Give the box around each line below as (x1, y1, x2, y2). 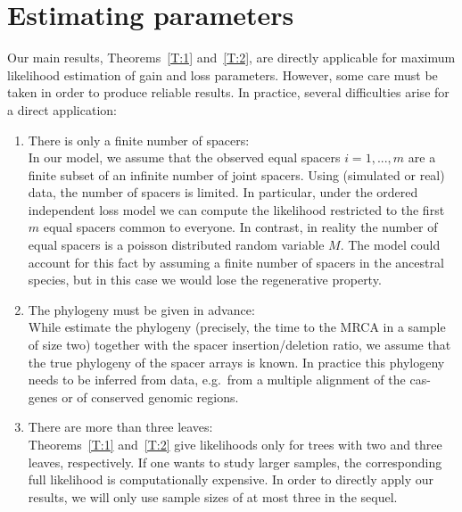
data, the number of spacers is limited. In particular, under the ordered (28, 183, 418, 202)
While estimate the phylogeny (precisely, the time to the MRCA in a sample (28, 318, 446, 336)
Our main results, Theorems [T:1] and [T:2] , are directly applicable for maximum (7, 48, 456, 67)
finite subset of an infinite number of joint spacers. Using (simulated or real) (28, 165, 445, 184)
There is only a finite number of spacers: (28, 130, 250, 149)
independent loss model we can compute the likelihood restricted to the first (28, 200, 445, 219)
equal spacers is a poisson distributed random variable (28, 235, 325, 254)
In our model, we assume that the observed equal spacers (28, 148, 341, 167)
